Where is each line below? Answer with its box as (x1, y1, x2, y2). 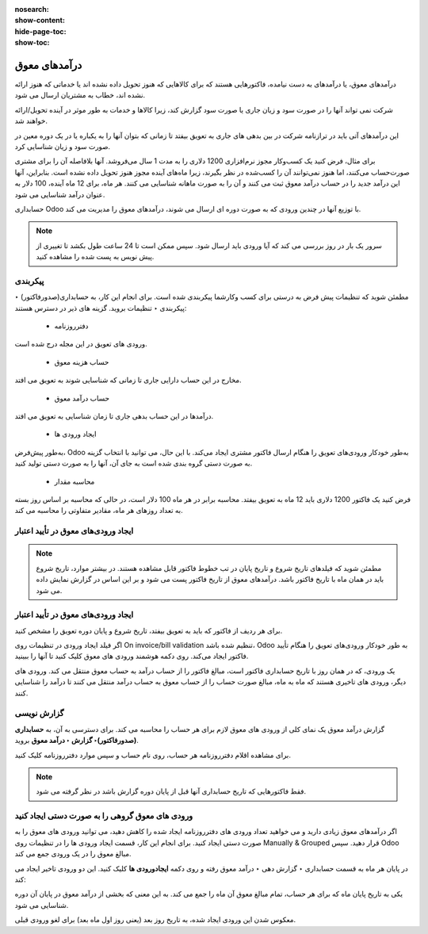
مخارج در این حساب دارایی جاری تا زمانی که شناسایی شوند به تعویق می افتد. (14, 375, 242, 385)
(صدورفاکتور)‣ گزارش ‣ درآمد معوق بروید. (14, 736, 139, 745)
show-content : (14, 16, 65, 25)
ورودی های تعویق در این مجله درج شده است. (14, 339, 148, 349)
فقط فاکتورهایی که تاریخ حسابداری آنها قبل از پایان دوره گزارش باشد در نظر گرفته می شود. (36, 787, 307, 796)
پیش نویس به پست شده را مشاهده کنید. (36, 252, 155, 262)
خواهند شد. (14, 116, 48, 126)
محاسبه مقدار (54, 477, 95, 486)
